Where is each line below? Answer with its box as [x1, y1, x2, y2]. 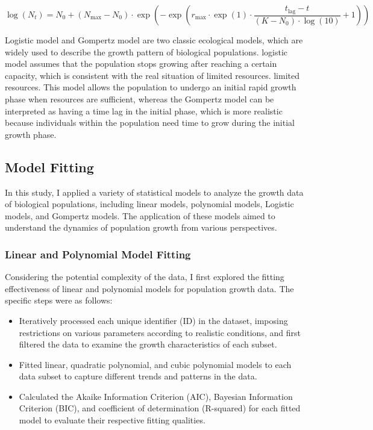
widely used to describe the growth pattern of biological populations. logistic [5, 45, 288, 58]
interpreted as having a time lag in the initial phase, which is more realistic [5, 104, 283, 117]
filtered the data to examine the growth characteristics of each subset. [19, 338, 277, 351]
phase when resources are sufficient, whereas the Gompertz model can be [5, 92, 274, 105]
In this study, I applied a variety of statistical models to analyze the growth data [5, 185, 304, 198]
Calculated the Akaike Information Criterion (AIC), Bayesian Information [19, 390, 293, 402]
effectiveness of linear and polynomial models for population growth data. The [5, 282, 294, 294]
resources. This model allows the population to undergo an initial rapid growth [5, 81, 296, 93]
